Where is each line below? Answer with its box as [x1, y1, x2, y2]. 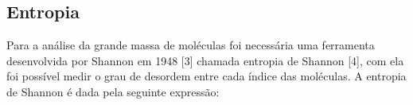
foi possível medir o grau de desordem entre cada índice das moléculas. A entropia [6, 68, 407, 84]
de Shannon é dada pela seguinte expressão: [6, 83, 220, 99]
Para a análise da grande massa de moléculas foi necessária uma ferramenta [6, 37, 375, 53]
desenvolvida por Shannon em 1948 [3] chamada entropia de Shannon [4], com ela [6, 52, 404, 68]
